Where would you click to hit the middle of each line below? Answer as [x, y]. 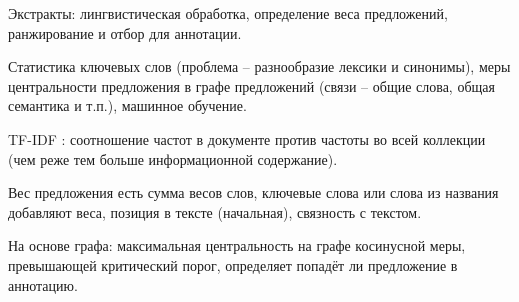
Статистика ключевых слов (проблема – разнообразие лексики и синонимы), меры [259, 66]
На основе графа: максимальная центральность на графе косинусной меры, [237, 245]
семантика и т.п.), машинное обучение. [127, 105]
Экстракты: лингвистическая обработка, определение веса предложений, [228, 13]
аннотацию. [43, 284]
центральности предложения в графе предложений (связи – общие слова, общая [251, 85]
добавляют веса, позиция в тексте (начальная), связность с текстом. [215, 211]
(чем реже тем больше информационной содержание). [173, 158]
